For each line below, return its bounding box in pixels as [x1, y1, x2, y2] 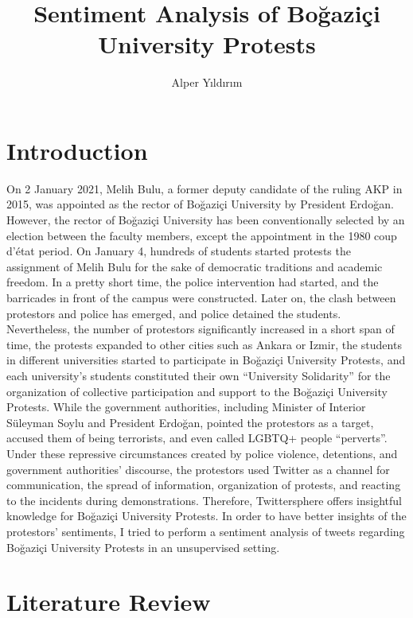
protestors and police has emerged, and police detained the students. [6, 305, 341, 321]
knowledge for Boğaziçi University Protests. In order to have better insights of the [6, 507, 407, 524]
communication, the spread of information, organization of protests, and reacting [6, 476, 401, 493]
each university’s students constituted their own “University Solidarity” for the [6, 367, 391, 383]
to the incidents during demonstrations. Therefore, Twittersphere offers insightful [6, 492, 402, 508]
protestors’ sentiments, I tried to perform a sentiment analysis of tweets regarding [6, 523, 405, 539]
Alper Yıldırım [171, 74, 243, 91]
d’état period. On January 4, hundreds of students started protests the [6, 243, 351, 259]
